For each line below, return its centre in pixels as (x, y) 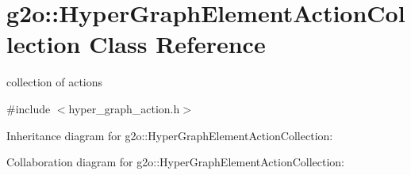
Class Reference (177, 44)
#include (29, 108)
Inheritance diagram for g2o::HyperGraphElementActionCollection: (170, 135)
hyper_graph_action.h (124, 108)
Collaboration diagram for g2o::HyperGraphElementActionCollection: (176, 162)
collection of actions (55, 82)
